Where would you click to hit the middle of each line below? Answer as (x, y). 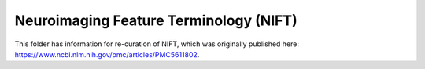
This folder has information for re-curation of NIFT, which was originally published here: (157, 44)
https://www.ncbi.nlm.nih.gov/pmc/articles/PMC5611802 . (107, 54)
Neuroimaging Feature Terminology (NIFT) (156, 20)
